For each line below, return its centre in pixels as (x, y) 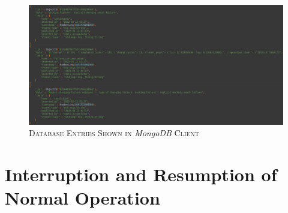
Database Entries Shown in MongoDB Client (114, 133)
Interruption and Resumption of (141, 174)
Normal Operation (82, 198)
